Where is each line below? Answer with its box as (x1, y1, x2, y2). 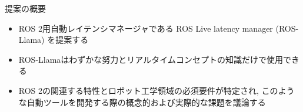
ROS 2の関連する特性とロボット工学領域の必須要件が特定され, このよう (18, 84, 295, 96)
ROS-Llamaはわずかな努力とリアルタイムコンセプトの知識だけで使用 (18, 53, 283, 65)
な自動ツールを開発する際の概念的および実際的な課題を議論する (18, 96, 266, 108)
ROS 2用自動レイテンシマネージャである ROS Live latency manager (18, 22, 273, 34)
